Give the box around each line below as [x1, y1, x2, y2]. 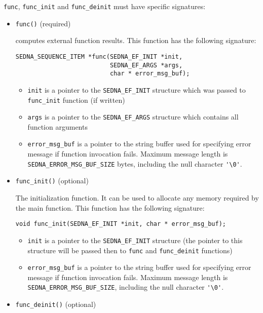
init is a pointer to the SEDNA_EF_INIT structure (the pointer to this [27, 234, 243, 245]
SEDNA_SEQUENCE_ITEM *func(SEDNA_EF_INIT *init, [15, 53, 183, 60]
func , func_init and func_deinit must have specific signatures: [4, 1, 206, 11]
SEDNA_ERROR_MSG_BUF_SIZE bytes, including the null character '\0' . [27, 158, 242, 169]
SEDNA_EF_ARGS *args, [109, 61, 183, 69]
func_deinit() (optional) [15, 299, 96, 309]
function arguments [27, 121, 88, 132]
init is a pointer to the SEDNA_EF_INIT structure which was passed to [27, 84, 246, 95]
